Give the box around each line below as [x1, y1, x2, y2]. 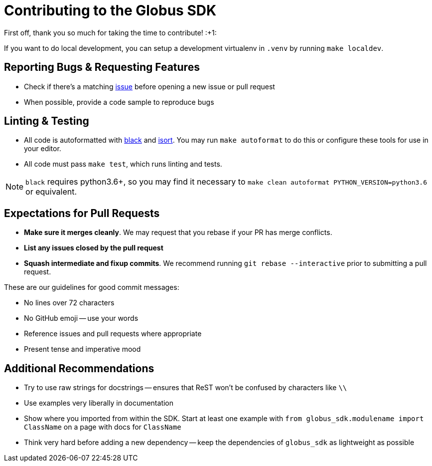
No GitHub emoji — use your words [24, 314, 139, 323]
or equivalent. [25, 187, 77, 197]
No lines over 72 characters [24, 298, 115, 307]
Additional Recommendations [4, 362, 154, 375]
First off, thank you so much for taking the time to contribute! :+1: [4, 28, 217, 37]
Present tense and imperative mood [24, 345, 141, 354]
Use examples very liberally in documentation [24, 399, 174, 408]
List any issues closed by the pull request [24, 243, 163, 252]
